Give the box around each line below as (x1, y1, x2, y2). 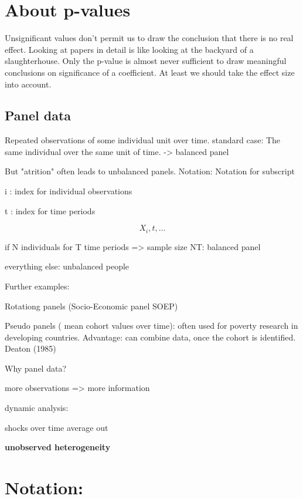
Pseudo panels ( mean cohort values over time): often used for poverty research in (5, 319, 298, 332)
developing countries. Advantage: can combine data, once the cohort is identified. (5, 331, 296, 343)
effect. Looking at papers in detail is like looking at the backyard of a (5, 43, 254, 55)
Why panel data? (5, 362, 67, 374)
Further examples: (5, 279, 70, 292)
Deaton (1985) (5, 342, 56, 355)
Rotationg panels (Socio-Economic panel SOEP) (5, 299, 178, 312)
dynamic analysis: (5, 402, 69, 414)
